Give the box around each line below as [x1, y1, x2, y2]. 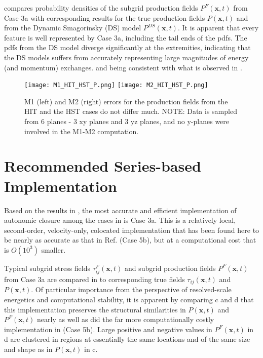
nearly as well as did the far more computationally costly [37, 314, 214, 325]
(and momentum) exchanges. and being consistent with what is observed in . [4, 62, 242, 72]
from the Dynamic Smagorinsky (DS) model [4, 22, 141, 33]
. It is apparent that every [177, 22, 259, 33]
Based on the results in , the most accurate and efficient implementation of [4, 205, 237, 215]
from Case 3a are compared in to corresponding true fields [4, 274, 185, 285]
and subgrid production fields [124, 262, 216, 273]
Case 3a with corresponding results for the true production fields [4, 12, 205, 23]
